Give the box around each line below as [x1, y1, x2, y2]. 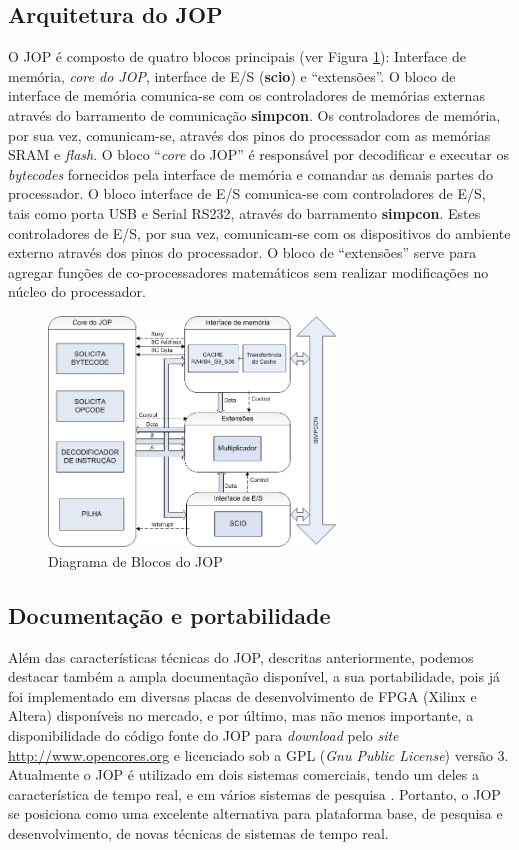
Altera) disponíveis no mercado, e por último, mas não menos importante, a [8, 705, 474, 726]
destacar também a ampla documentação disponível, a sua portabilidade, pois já [8, 666, 500, 687]
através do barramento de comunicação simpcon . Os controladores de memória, [8, 104, 501, 125]
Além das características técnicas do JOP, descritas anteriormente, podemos [8, 646, 474, 667]
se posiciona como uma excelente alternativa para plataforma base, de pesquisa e [8, 803, 503, 824]
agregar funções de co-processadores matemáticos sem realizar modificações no [8, 261, 489, 282]
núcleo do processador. [8, 281, 146, 302]
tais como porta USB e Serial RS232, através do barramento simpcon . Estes [8, 202, 481, 223]
